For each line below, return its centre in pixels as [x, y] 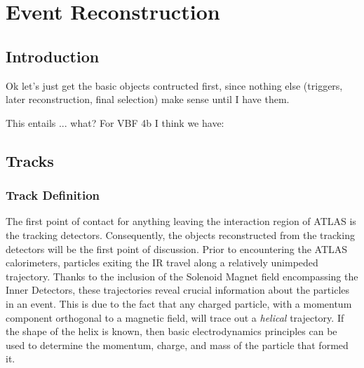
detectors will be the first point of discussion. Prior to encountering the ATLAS [177, 248]
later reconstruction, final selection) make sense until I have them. [148, 99]
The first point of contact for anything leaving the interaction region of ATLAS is [181, 221]
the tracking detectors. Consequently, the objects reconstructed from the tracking [180, 234]
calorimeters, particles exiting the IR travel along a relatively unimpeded [162, 263]
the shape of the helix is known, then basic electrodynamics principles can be [171, 331]
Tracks [30, 160]
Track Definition [53, 195]
